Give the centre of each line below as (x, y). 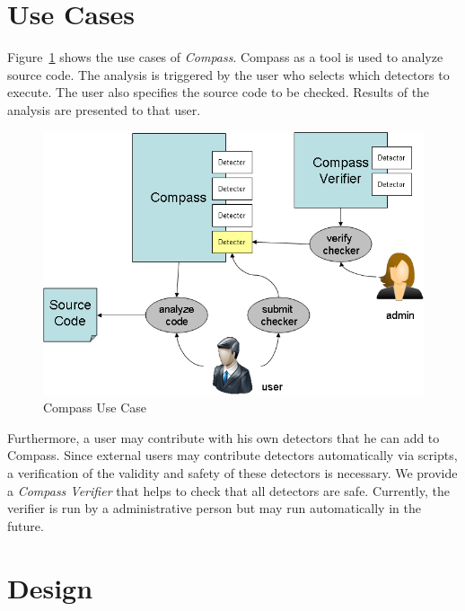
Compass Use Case (95, 407)
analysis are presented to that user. (104, 109)
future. (26, 525)
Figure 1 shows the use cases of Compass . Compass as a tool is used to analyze (225, 57)
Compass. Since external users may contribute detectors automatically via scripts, (232, 455)
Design (50, 587)
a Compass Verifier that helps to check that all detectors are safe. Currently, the (228, 490)
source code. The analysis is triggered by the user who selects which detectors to (228, 74)
